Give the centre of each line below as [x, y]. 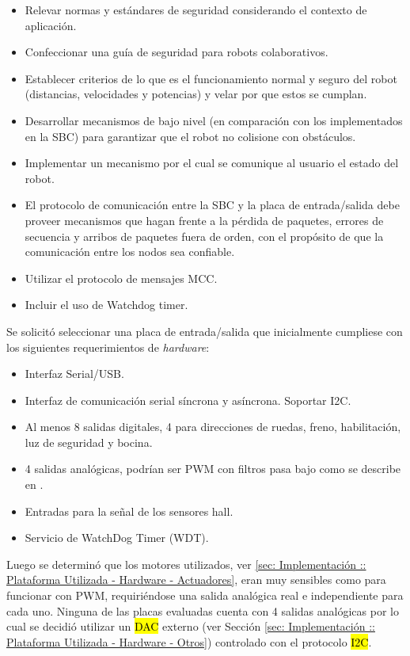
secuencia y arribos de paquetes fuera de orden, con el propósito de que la [204, 236]
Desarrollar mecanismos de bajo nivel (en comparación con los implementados [214, 120]
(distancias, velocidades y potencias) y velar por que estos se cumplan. [196, 94]
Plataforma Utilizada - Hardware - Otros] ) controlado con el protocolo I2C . [189, 641]
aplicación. [51, 25]
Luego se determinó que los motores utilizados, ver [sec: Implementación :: [186, 564]
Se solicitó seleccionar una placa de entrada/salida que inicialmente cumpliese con [205, 331]
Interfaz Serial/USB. [74, 374]
